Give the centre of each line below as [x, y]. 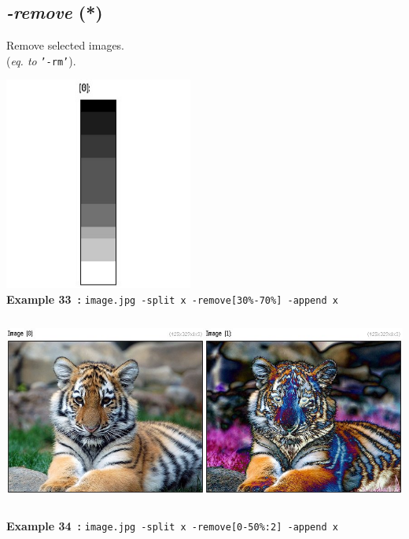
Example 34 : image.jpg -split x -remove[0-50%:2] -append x [172, 526]
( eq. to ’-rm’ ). [41, 60]
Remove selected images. [66, 45]
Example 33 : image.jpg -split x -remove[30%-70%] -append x [172, 299]
